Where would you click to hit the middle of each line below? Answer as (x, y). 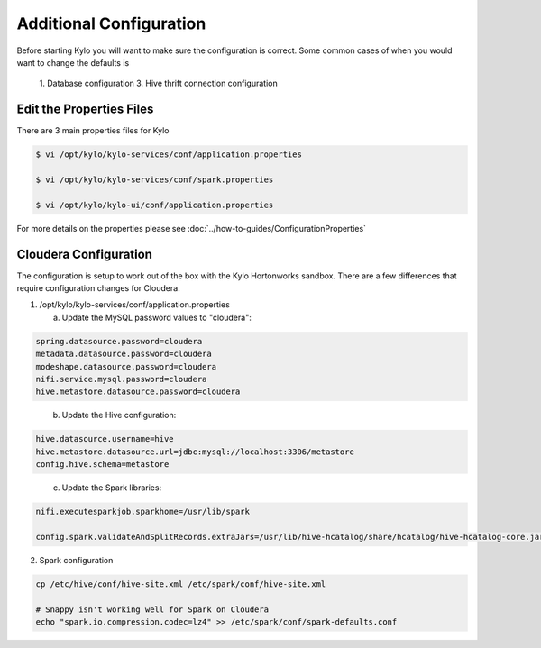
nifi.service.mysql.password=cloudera (121, 379)
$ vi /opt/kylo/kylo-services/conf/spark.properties (155, 180)
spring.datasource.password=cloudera (119, 341)
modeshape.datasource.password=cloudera (126, 366)
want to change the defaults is (73, 62)
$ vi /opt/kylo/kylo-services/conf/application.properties (169, 155)
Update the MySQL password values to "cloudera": (156, 317)
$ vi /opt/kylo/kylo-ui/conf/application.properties (155, 205)
